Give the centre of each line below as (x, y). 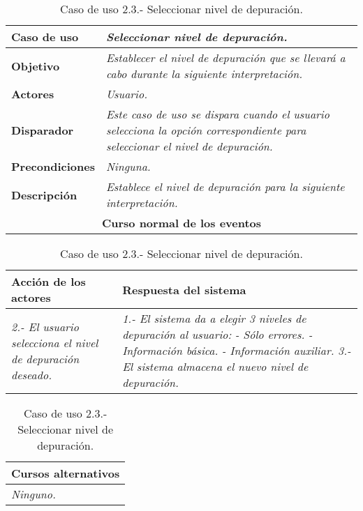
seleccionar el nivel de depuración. (189, 146)
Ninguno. (34, 494)
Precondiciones (53, 166)
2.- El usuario (45, 326)
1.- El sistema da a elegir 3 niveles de (214, 318)
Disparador (43, 130)
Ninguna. (128, 166)
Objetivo (36, 66)
